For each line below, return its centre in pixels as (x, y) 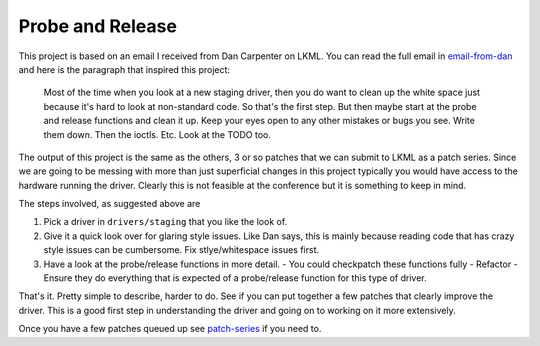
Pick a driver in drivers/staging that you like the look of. (165, 222)
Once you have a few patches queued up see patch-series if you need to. (170, 329)
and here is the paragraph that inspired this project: (124, 69)
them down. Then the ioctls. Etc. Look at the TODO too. (157, 134)
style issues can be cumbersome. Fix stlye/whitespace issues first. (181, 250)
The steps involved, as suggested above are (109, 204)
